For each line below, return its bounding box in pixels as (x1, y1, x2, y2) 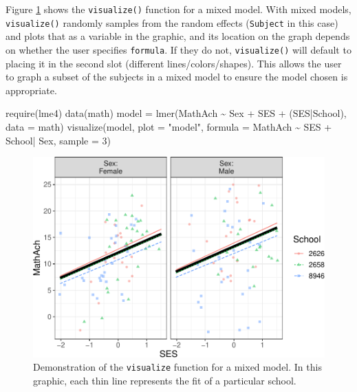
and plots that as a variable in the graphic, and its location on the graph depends (6, 29, 350, 43)
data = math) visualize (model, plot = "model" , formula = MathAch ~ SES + (6, 119, 332, 133)
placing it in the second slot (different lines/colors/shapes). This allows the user (6, 56, 342, 70)
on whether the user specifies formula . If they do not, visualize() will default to (6, 42, 351, 56)
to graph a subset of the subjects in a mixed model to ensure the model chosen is (6, 69, 348, 84)
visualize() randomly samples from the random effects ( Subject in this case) (6, 15, 338, 30)
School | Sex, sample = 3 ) (6, 133, 111, 147)
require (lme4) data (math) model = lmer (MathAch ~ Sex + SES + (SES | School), (6, 106, 347, 120)
